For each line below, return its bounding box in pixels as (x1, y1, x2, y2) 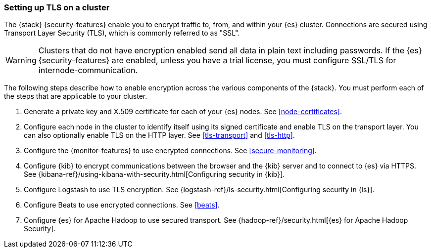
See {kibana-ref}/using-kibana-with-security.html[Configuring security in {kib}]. (24, 170, 285, 179)
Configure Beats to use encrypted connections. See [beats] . (24, 201, 220, 210)
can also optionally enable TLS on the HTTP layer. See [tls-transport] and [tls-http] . (24, 131, 295, 140)
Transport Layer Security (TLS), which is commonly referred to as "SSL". (4, 29, 240, 38)
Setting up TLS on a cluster (4, 2, 110, 12)
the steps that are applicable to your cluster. (4, 92, 147, 101)
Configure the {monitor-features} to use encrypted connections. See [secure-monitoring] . (24, 146, 317, 155)
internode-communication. (38, 65, 138, 76)
